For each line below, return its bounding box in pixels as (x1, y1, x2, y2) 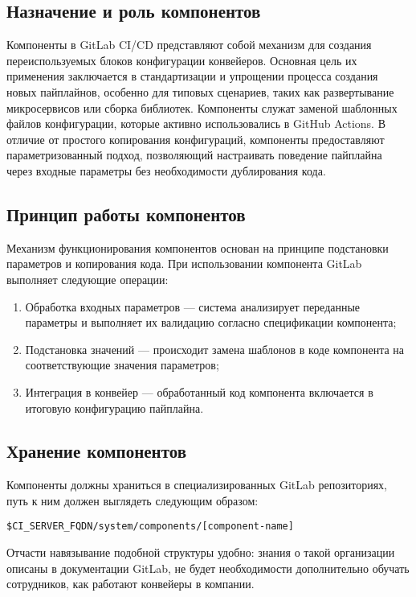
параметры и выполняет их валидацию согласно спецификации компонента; (25, 314, 397, 331)
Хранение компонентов (6, 438, 187, 463)
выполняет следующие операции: (6, 270, 169, 287)
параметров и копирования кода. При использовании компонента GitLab (6, 255, 362, 272)
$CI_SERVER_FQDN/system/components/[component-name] (6, 521, 294, 533)
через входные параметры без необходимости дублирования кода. (6, 162, 326, 179)
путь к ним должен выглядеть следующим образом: (6, 492, 259, 508)
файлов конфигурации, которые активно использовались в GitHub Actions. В (6, 115, 386, 132)
